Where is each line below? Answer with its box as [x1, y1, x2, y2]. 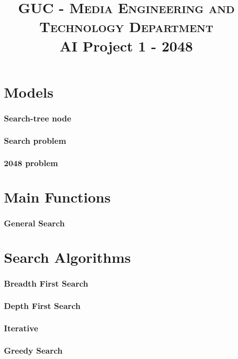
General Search [4, 217, 65, 229]
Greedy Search [4, 344, 63, 356]
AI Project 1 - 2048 [59, 35, 193, 55]
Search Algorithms [4, 247, 131, 267]
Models [4, 82, 53, 102]
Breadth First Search [4, 277, 88, 289]
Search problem [4, 134, 67, 146]
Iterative [4, 322, 38, 334]
